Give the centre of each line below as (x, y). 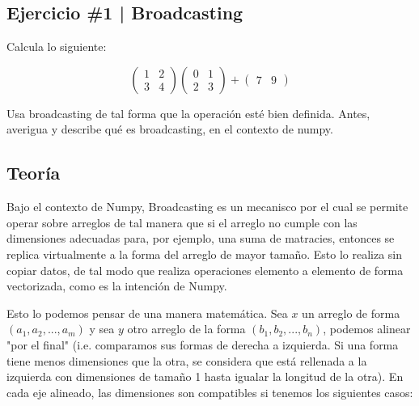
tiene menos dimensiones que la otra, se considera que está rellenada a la (187, 360)
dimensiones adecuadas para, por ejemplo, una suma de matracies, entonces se (201, 238)
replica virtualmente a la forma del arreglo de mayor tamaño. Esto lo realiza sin (205, 254)
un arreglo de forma (351, 313)
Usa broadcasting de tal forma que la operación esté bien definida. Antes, (188, 113)
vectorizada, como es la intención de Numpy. (117, 286)
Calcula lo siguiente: (57, 47)
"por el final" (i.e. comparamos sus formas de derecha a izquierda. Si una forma (203, 344)
